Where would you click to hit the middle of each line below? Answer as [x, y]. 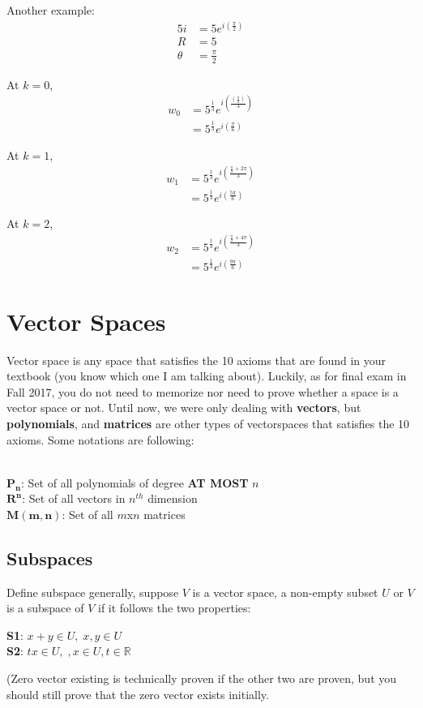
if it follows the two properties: [174, 608]
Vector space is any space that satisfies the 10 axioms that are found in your [197, 360]
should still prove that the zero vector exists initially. [138, 694]
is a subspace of [45, 608]
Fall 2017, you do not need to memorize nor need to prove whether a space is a [203, 391]
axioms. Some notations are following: [100, 439]
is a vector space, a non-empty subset [285, 592]
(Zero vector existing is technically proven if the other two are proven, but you [202, 678]
